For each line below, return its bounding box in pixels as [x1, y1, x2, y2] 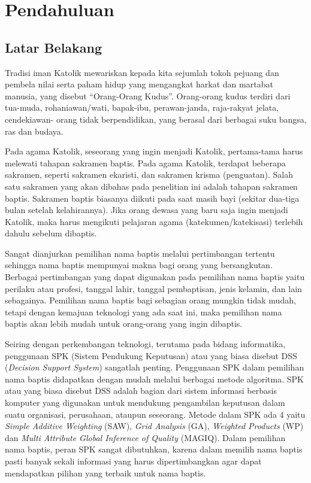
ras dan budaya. [5, 124, 64, 137]
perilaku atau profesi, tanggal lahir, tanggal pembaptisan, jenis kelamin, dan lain [5, 282, 302, 294]
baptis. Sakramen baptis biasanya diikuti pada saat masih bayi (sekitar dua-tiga [5, 192, 300, 204]
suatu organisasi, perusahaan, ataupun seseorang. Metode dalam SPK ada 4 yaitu [5, 408, 306, 420]
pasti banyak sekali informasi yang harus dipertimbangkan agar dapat [5, 454, 262, 467]
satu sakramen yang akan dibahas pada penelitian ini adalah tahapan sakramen [5, 180, 298, 192]
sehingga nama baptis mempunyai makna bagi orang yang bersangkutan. [5, 259, 273, 271]
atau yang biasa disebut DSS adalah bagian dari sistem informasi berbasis [5, 384, 277, 397]
